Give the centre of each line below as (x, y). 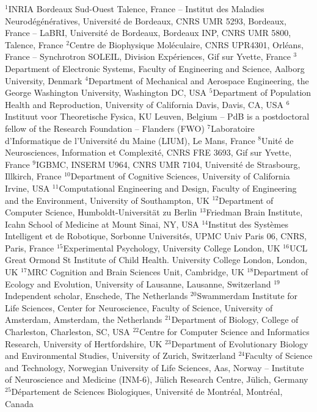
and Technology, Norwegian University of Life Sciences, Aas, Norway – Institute (155, 367)
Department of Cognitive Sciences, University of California (180, 176)
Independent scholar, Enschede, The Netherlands (97, 296)
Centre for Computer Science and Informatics (224, 332)
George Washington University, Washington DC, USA (106, 92)
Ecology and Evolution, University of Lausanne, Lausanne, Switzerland (138, 284)
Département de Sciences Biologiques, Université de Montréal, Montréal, (147, 391)
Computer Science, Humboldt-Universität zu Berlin (101, 212)
